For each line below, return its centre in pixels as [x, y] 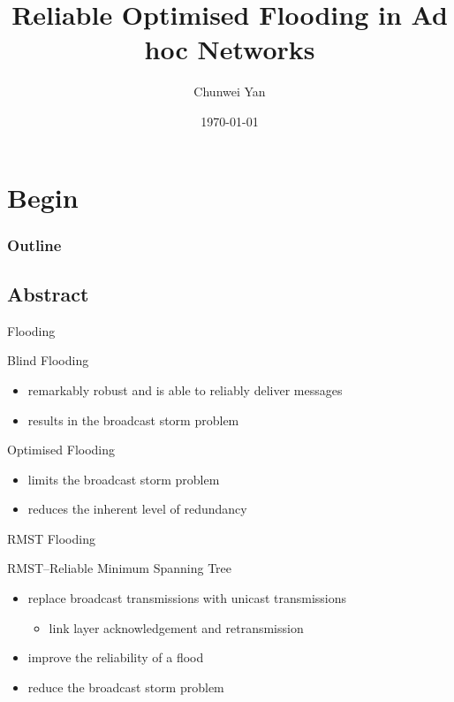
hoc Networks [230, 49]
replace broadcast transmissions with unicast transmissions [187, 598]
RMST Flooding [51, 538]
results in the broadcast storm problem [133, 420]
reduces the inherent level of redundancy [137, 509]
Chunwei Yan [230, 92]
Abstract [48, 293]
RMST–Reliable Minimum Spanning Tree [120, 568]
